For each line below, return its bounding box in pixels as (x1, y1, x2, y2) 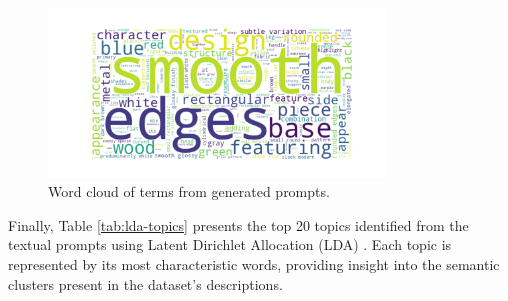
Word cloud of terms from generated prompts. (48, 181, 330, 202)
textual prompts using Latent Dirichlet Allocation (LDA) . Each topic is (8, 234, 452, 255)
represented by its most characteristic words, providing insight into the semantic (8, 253, 500, 274)
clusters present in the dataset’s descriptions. (8, 273, 283, 294)
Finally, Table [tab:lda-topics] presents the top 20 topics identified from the (8, 214, 469, 235)
